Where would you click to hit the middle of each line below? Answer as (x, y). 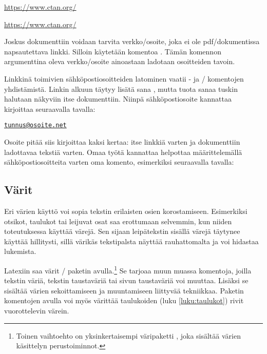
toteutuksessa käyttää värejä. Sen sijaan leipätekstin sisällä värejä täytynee (122, 231)
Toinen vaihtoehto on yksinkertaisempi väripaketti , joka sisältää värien (128, 335)
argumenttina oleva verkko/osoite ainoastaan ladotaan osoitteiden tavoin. (120, 61)
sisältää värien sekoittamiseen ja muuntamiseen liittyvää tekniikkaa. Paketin (124, 290)
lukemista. (20, 251)
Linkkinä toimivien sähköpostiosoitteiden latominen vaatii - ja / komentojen (124, 78)
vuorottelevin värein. (37, 310)
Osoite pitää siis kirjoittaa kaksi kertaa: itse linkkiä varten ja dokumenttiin (122, 142)
